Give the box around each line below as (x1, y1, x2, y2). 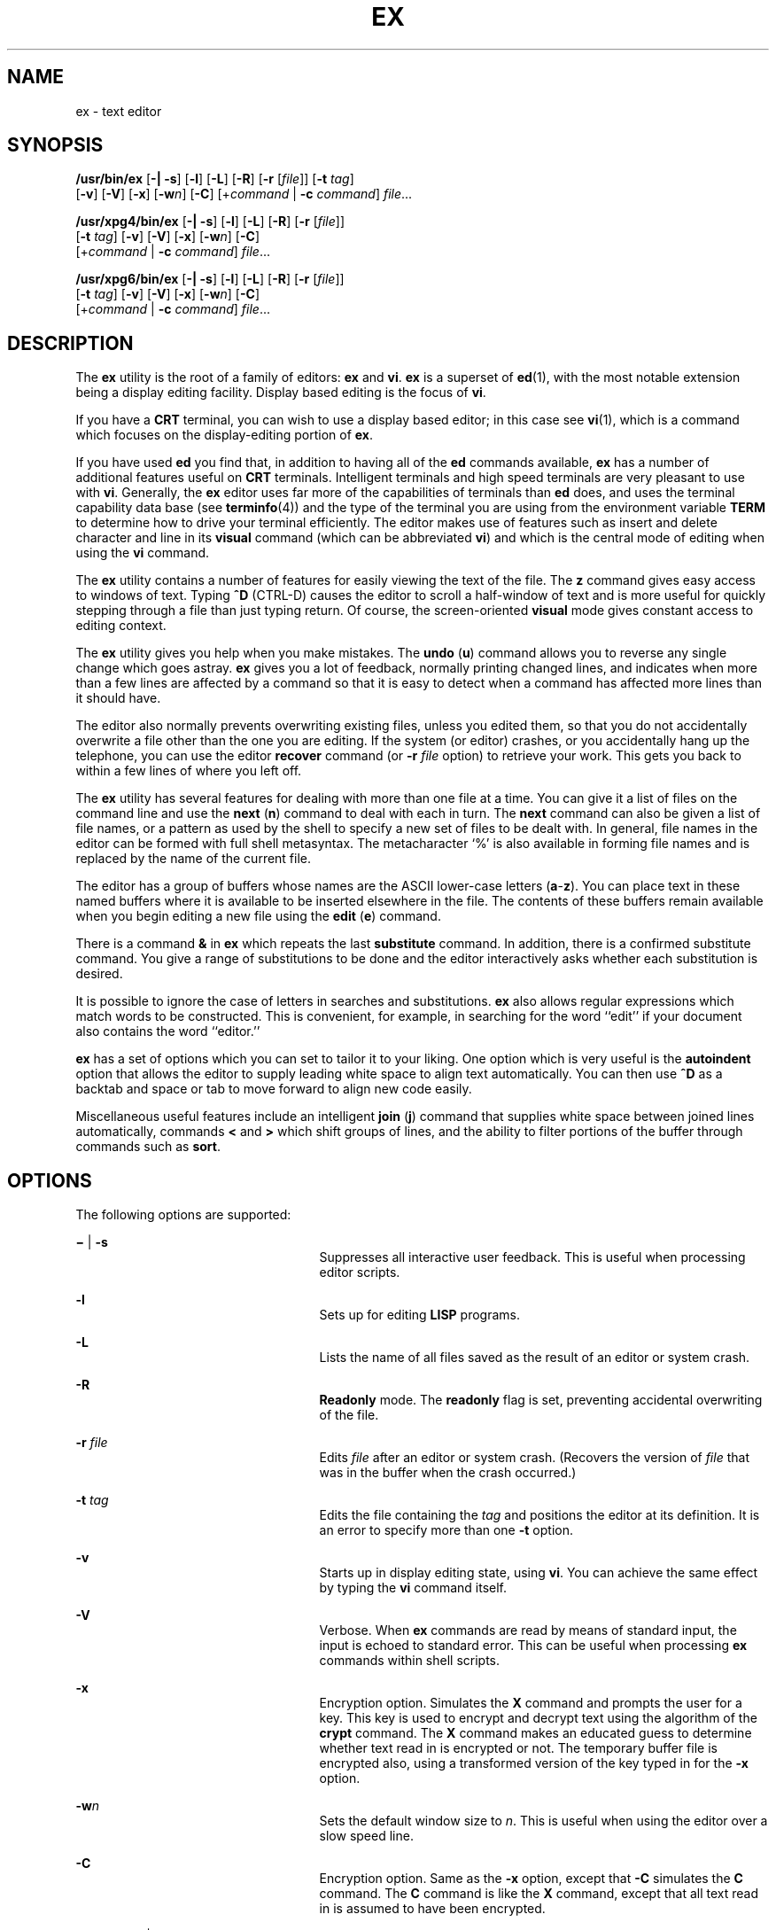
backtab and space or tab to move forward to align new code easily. (75, 1081, 472, 1097)
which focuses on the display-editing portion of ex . (75, 427, 374, 443)
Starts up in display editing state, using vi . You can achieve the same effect (319, 1565, 758, 1581)
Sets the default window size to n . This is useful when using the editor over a (319, 1813, 768, 1829)
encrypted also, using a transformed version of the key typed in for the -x (319, 1755, 749, 1771)
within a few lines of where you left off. (75, 763, 302, 779)
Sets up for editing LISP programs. (319, 1307, 521, 1323)
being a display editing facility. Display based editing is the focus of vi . (75, 385, 486, 401)
